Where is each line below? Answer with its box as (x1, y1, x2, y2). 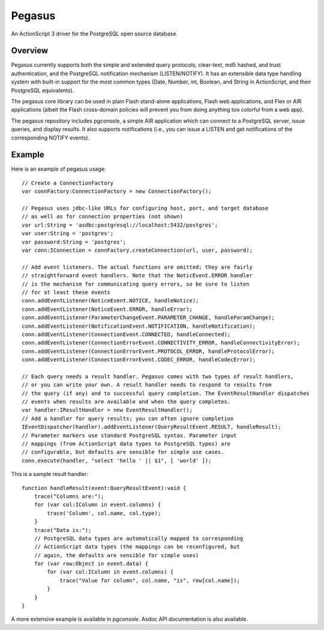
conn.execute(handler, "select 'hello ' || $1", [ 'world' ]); (22, 457, 212, 464)
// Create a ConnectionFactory (22, 179, 114, 186)
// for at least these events (22, 289, 111, 296)
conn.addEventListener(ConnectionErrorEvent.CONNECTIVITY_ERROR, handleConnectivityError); (22, 340, 300, 346)
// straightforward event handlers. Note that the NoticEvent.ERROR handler (22, 272, 253, 279)
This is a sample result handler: (11, 471, 88, 478)
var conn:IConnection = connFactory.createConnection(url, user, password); (22, 247, 253, 254)
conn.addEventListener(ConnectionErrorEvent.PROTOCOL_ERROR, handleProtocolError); (22, 347, 275, 355)
